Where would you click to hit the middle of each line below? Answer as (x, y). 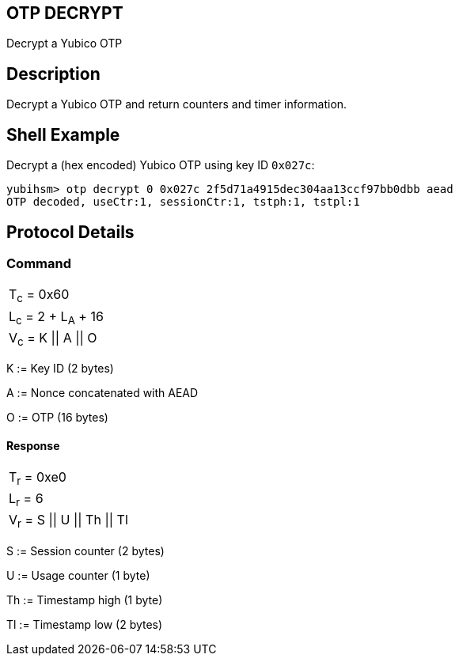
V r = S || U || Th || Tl (68, 521)
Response (33, 445)
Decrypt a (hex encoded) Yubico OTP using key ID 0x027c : (161, 165)
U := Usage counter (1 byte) (78, 575)
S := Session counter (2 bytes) (85, 550)
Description (53, 74)
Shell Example (63, 134)
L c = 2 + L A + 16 (56, 317)
